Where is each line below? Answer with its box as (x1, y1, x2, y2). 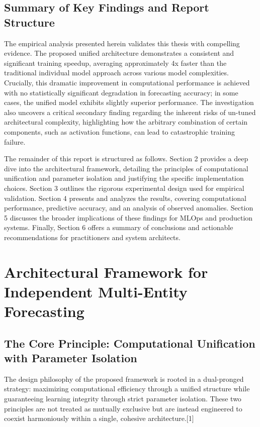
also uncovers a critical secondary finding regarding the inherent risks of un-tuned (4, 106, 256, 117)
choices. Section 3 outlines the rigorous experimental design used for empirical (4, 182, 244, 193)
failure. (4, 136, 26, 147)
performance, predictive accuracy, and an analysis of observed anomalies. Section (4, 202, 253, 213)
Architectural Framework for (4, 261, 208, 282)
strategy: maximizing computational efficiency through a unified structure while (4, 383, 250, 394)
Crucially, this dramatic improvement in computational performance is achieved (4, 77, 250, 87)
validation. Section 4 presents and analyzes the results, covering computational (4, 192, 246, 203)
